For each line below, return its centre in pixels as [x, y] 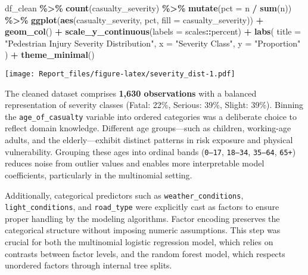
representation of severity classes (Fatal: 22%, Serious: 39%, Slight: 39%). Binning [154, 105]
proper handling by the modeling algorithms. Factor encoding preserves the [142, 218]
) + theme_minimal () [50, 55]
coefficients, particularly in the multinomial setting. [99, 174]
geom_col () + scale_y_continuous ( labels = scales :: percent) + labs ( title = [153, 31]
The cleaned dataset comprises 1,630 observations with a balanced [131, 93]
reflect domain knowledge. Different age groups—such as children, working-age [148, 128]
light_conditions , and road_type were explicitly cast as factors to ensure [142, 207]
